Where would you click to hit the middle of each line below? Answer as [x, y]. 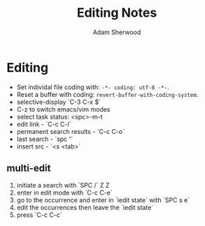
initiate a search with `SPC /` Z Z [63, 185]
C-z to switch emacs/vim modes [63, 109]
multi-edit [29, 168]
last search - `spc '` [45, 139]
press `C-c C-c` [39, 215]
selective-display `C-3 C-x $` [58, 102]
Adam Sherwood [117, 32]
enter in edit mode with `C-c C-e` [64, 193]
